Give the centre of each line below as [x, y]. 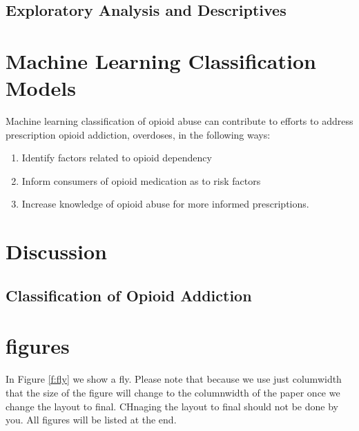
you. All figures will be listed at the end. [91, 420]
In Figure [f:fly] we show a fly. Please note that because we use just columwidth [174, 379]
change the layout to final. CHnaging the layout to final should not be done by [172, 406]
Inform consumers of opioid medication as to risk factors [141, 180]
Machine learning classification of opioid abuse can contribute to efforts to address [179, 121]
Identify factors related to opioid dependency [117, 158]
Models [41, 88]
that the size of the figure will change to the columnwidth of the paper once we [173, 392]
